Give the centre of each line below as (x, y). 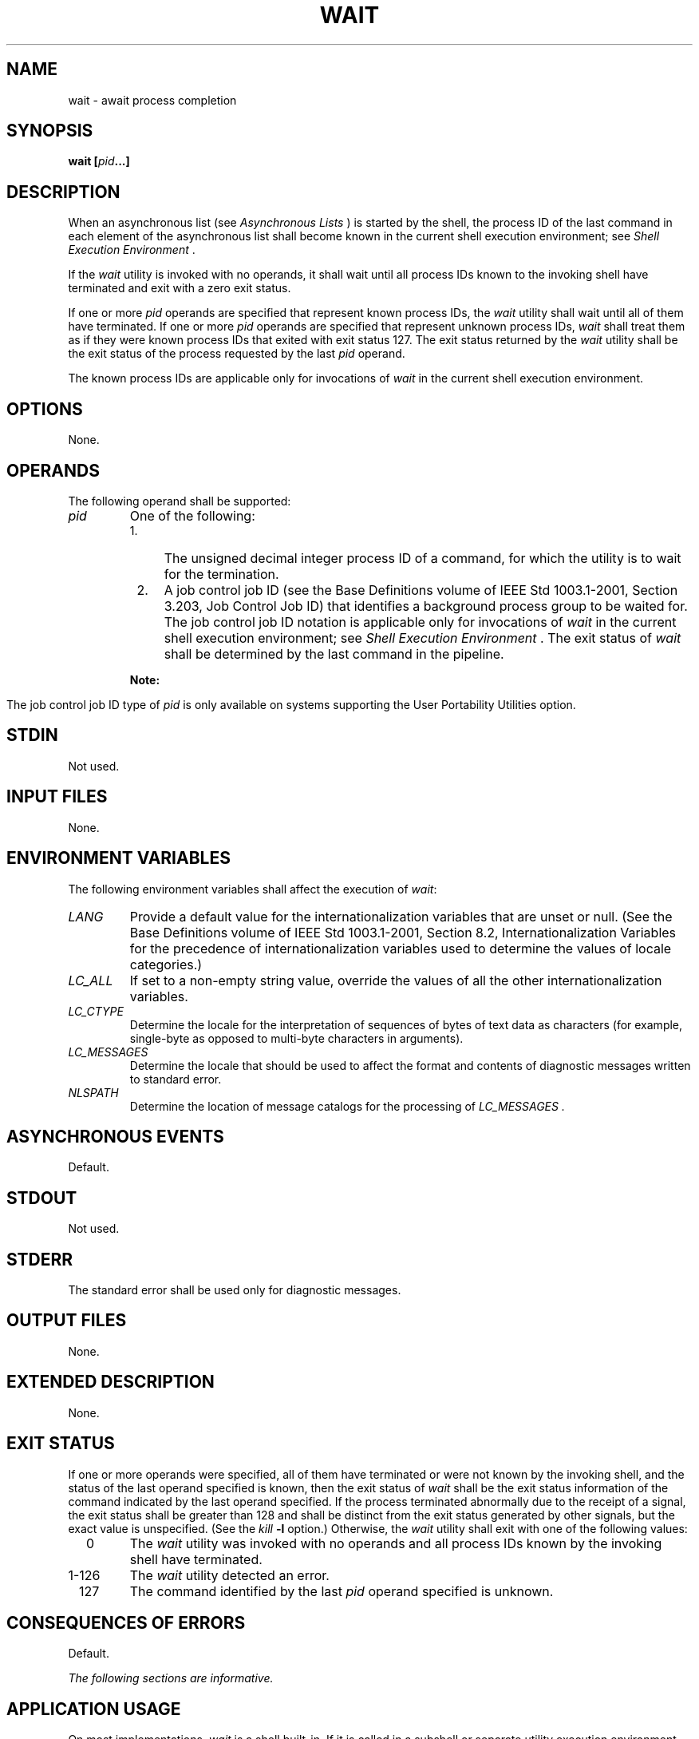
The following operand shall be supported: (180, 501)
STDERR (40, 1259)
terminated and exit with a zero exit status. (180, 288)
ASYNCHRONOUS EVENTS (115, 1136)
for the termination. (221, 574)
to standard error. (176, 1079)
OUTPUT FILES (67, 1321)
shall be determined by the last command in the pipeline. (334, 654)
